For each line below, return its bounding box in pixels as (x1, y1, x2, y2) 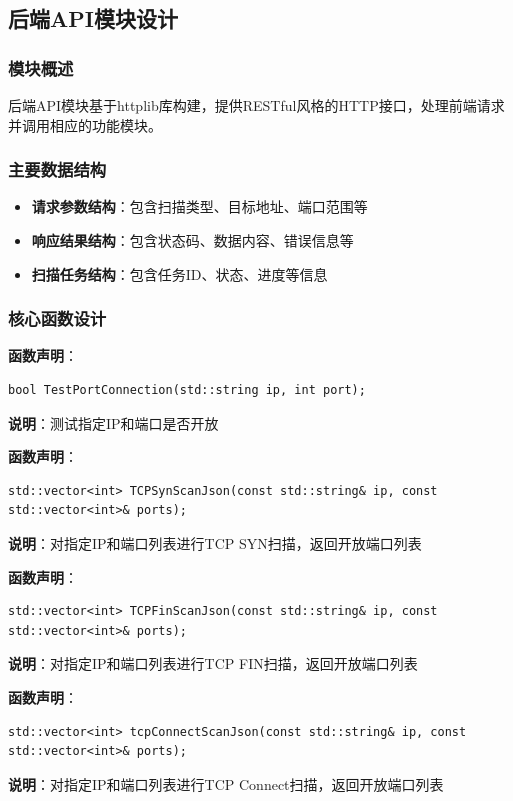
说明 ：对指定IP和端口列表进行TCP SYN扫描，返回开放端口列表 (8, 532, 422, 553)
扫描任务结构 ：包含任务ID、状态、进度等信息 (31, 263, 328, 284)
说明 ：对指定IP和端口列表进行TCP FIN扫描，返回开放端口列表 (8, 653, 418, 674)
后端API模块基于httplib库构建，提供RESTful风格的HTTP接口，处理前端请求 (8, 95, 505, 115)
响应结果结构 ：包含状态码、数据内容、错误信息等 (31, 230, 354, 250)
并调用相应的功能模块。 (8, 114, 162, 135)
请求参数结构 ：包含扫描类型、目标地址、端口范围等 (31, 196, 368, 217)
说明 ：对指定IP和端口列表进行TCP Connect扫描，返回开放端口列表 (8, 773, 444, 794)
